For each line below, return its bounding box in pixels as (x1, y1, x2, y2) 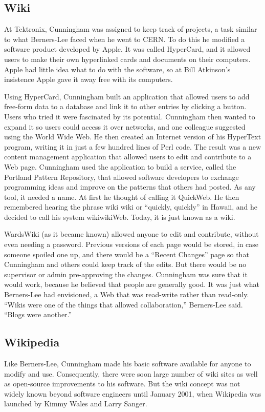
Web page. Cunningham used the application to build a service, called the (4, 161, 236, 172)
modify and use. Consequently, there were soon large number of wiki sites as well (4, 368, 258, 379)
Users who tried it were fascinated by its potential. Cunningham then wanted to (4, 111, 255, 121)
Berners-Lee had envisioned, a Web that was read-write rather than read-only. (4, 289, 249, 300)
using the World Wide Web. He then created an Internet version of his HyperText (4, 131, 261, 142)
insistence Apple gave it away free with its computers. (4, 74, 173, 85)
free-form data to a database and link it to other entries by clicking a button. (4, 101, 247, 112)
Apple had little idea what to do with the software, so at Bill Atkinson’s (4, 64, 231, 74)
